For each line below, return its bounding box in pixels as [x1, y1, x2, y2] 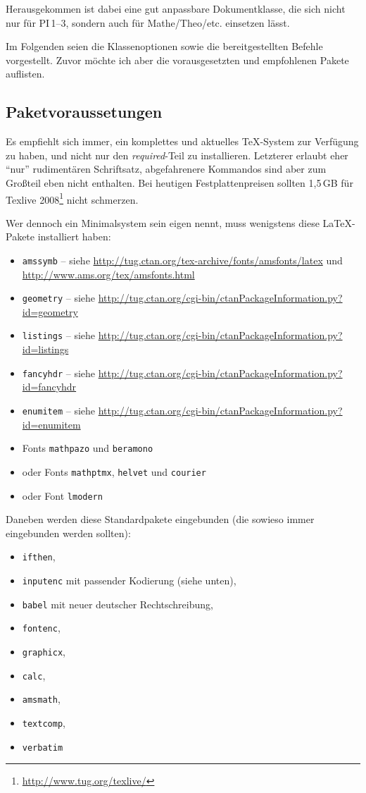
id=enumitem [22, 417, 81, 431]
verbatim [22, 742, 63, 753]
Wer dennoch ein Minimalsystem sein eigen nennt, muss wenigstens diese [6, 215, 320, 230]
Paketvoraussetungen [6, 101, 163, 123]
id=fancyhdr [22, 379, 77, 394]
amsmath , [22, 691, 61, 706]
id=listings [22, 342, 69, 357]
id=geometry [22, 304, 78, 319]
